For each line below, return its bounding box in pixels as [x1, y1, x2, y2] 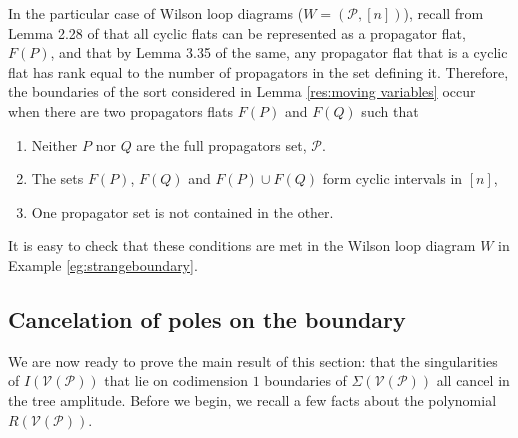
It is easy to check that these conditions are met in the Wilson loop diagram [8, 235, 476, 256]
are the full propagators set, [136, 134, 307, 155]
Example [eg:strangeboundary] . [8, 254, 198, 275]
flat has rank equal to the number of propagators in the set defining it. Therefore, [8, 61, 509, 82]
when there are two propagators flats [8, 100, 234, 121]
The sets [31, 168, 84, 189]
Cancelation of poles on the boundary [8, 303, 406, 334]
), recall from [403, 3, 484, 23]
